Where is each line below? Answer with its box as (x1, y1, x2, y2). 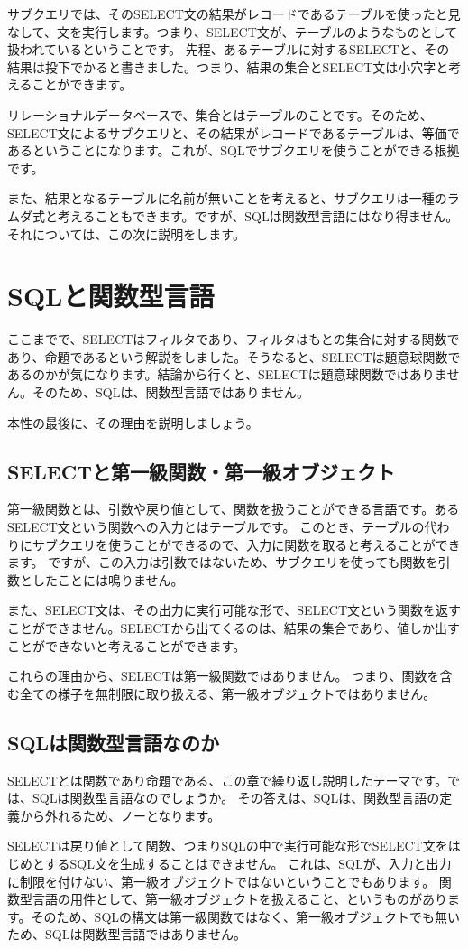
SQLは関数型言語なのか (7, 728, 220, 756)
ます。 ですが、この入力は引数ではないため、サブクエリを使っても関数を (7, 553, 438, 572)
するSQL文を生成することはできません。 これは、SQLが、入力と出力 (44, 853, 452, 872)
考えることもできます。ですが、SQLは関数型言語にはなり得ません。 (57, 206, 459, 225)
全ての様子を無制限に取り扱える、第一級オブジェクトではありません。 (19, 684, 436, 702)
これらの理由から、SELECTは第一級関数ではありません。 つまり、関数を (7, 666, 440, 685)
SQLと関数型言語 (7, 277, 215, 314)
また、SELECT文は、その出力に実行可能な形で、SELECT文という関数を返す (7, 600, 462, 619)
